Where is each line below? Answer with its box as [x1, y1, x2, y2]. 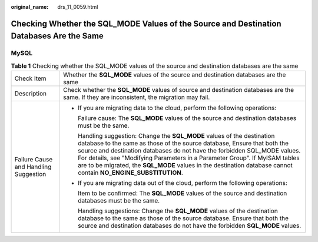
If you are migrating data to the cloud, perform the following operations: [77, 104, 277, 112]
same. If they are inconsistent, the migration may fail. [62, 93, 210, 101]
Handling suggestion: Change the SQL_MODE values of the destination [77, 132, 275, 140]
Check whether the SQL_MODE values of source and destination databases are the [62, 86, 294, 94]
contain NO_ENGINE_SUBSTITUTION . [77, 168, 184, 177]
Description [14, 89, 47, 98]
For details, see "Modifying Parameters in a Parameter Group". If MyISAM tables [77, 154, 300, 162]
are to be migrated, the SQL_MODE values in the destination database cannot [77, 161, 293, 170]
